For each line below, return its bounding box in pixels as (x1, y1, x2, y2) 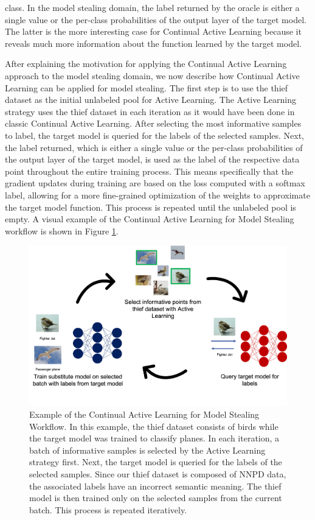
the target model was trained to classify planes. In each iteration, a (29, 432, 280, 444)
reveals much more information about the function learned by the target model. (5, 37, 302, 49)
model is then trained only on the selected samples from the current (29, 491, 282, 504)
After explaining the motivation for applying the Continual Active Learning (5, 57, 287, 70)
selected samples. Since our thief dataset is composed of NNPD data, (29, 468, 286, 480)
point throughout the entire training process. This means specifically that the (5, 164, 294, 177)
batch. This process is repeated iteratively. (29, 503, 187, 516)
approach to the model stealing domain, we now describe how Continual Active (5, 69, 300, 82)
